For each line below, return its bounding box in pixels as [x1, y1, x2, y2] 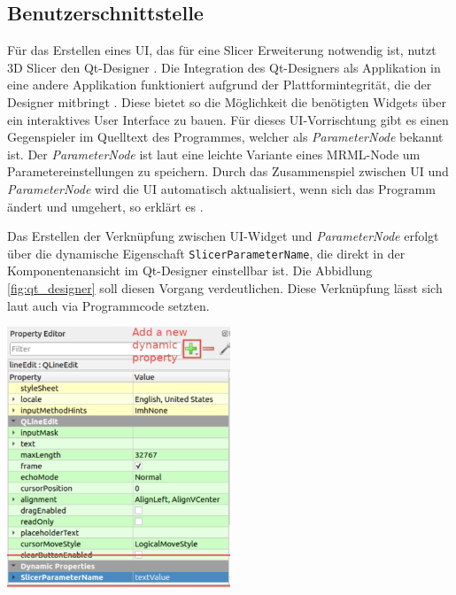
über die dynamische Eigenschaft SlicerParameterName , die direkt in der [7, 243, 406, 262]
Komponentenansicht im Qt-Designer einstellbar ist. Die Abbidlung [7, 261, 373, 280]
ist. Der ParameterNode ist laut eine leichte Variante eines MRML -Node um [7, 144, 421, 163]
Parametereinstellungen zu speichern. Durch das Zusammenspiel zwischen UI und [7, 162, 449, 181]
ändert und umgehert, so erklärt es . [7, 197, 204, 215]
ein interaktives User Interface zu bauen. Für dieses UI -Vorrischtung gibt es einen [7, 110, 449, 128]
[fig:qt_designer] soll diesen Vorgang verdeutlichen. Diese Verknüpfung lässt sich [7, 278, 443, 297]
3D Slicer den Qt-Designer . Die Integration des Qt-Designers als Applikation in [7, 58, 441, 76]
